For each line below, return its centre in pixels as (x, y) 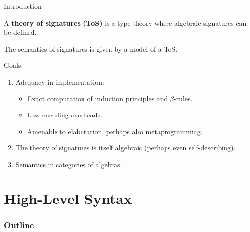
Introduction (23, 6)
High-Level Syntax (68, 198)
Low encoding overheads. (65, 115)
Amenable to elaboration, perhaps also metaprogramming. (115, 131)
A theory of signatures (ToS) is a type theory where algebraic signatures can (125, 22)
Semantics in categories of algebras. (69, 164)
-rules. (183, 98)
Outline (19, 224)
